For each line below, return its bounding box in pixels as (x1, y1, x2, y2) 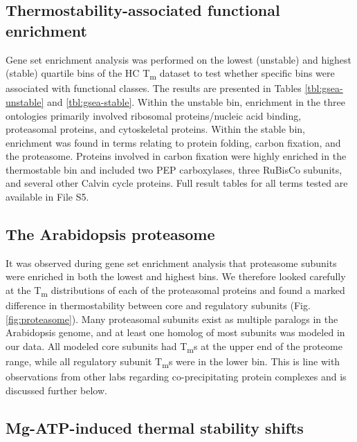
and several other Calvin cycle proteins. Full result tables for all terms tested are (6, 176, 348, 190)
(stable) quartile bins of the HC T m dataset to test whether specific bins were (6, 66, 335, 82)
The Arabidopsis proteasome (6, 223, 215, 245)
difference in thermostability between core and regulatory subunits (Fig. (6, 298, 311, 313)
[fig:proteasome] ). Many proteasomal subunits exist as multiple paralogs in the (6, 311, 338, 326)
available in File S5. (6, 190, 89, 204)
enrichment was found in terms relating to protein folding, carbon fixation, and (6, 135, 341, 149)
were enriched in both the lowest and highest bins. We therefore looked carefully (6, 269, 346, 284)
